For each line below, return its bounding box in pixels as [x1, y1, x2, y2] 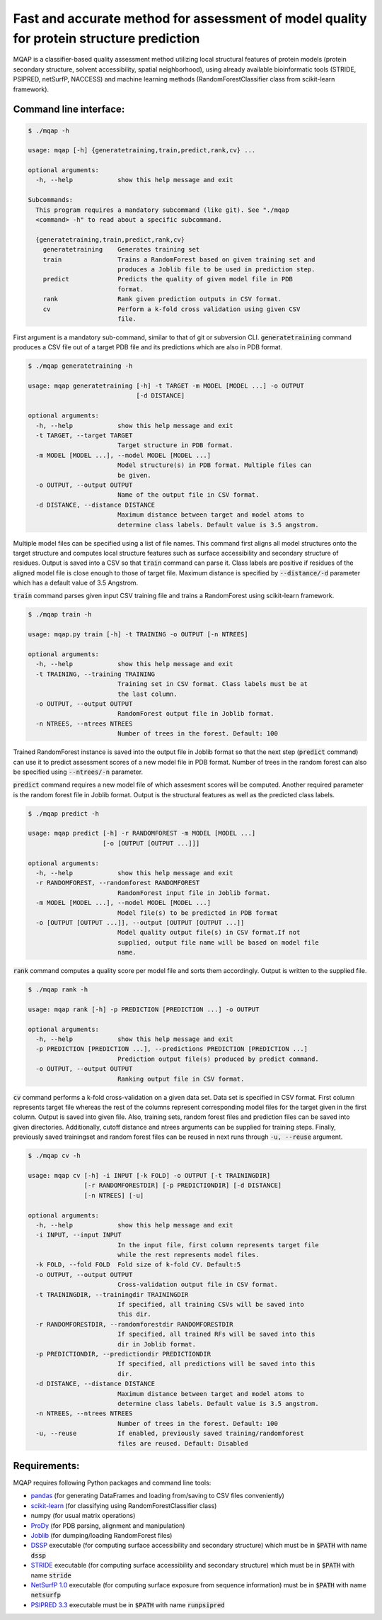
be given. [117, 471, 151, 479]
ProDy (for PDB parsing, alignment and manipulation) [30, 1521, 185, 1530]
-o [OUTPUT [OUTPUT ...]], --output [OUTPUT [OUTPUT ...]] [35, 918, 245, 926]
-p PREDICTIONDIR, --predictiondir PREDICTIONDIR [35, 1350, 212, 1358]
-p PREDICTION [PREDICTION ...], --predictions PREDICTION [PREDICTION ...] [35, 1045, 308, 1053]
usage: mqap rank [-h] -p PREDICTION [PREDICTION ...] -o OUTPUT [28, 1005, 260, 1013]
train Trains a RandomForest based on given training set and [42, 255, 316, 264]
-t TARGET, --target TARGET [35, 432, 133, 439]
